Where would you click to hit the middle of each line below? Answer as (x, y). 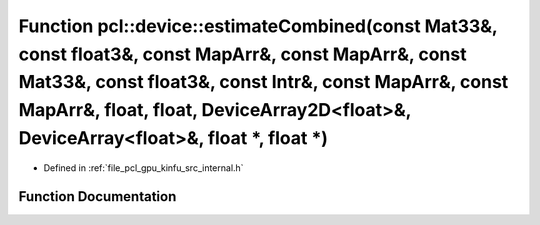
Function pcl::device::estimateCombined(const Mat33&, (258, 26)
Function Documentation (97, 196)
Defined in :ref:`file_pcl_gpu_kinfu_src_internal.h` (143, 167)
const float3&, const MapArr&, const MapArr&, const (242, 54)
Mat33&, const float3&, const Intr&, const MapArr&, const (263, 82)
